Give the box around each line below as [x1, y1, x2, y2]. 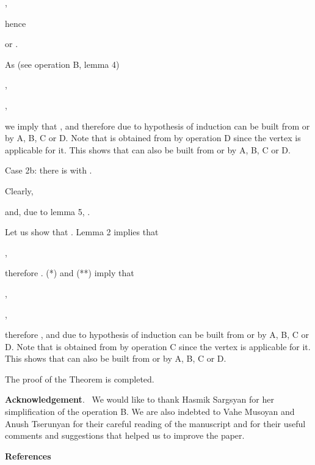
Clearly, [5, 184, 34, 197]
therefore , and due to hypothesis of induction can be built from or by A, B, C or [5, 328, 309, 341]
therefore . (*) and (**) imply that [5, 266, 134, 279]
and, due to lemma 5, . [5, 205, 90, 218]
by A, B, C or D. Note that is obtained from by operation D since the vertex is [5, 131, 301, 144]
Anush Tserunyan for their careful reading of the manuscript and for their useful [5, 417, 306, 430]
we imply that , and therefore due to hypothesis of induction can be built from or [5, 119, 310, 132]
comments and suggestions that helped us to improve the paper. [5, 429, 245, 442]
